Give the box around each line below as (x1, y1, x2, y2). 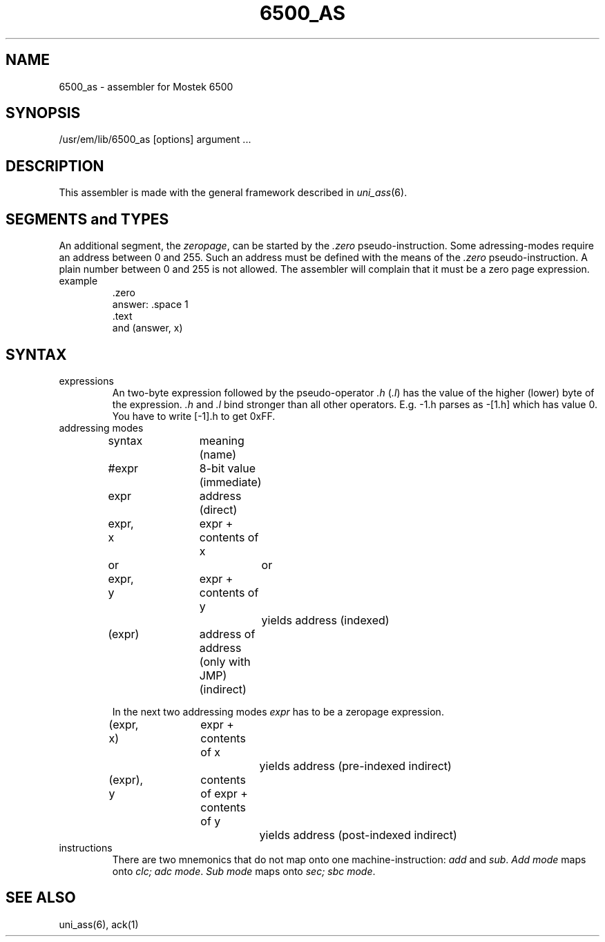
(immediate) (199, 474, 262, 489)
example (59, 275, 98, 287)
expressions (59, 374, 114, 387)
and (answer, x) (112, 322, 183, 334)
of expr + (200, 786, 248, 800)
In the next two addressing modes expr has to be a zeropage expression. (112, 705, 444, 718)
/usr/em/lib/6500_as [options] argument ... (59, 133, 251, 146)
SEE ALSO (6, 889, 76, 907)
